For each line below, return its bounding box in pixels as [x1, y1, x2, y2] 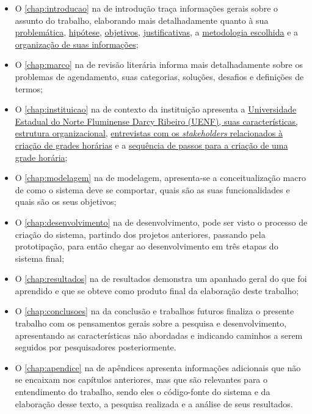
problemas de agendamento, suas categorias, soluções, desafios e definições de [15, 70, 304, 83]
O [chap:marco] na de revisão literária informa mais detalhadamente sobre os [15, 58, 303, 71]
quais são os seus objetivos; [15, 195, 117, 208]
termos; [15, 82, 43, 95]
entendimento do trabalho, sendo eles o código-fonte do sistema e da [15, 385, 270, 398]
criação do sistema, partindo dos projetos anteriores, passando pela [15, 227, 266, 240]
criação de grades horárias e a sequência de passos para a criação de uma [15, 138, 288, 151]
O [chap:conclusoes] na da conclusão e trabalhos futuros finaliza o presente [15, 305, 294, 317]
